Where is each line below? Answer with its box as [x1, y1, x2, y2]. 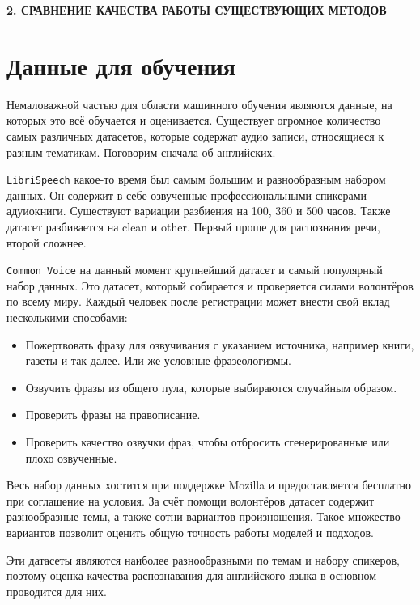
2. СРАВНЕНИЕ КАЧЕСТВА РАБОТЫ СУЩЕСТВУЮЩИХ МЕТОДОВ [6, 2, 387, 18]
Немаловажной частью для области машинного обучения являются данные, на [6, 95, 392, 112]
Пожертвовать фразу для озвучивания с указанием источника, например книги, [25, 336, 414, 353]
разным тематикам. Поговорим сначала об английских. [6, 143, 276, 160]
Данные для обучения [6, 49, 235, 82]
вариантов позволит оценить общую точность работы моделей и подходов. [6, 523, 374, 540]
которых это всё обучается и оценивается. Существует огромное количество [6, 112, 381, 129]
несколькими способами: [6, 308, 128, 325]
